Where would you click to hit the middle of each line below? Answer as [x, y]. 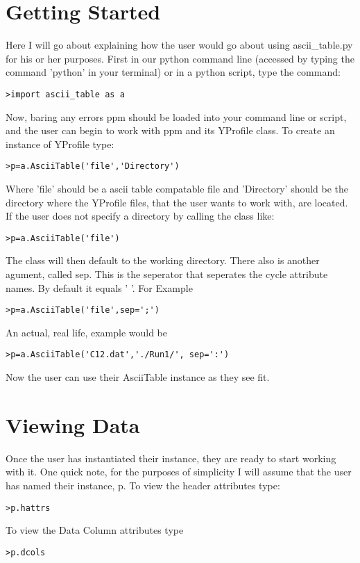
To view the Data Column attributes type [95, 530]
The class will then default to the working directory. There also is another [163, 260]
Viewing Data [73, 424]
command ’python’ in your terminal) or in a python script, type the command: [173, 72]
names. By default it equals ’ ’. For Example [99, 287]
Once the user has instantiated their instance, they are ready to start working [171, 458]
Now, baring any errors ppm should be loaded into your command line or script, [176, 116]
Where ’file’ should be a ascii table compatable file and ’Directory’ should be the [177, 188]
